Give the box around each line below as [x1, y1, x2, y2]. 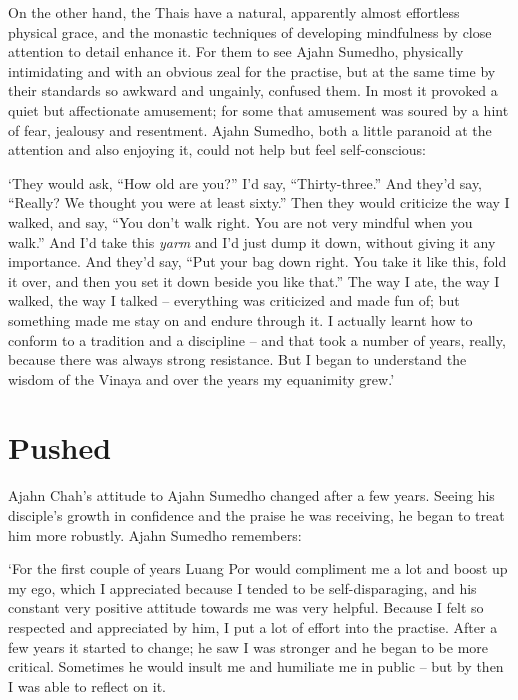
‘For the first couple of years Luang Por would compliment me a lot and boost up [8, 558, 508, 579]
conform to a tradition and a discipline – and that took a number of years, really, [8, 329, 506, 350]
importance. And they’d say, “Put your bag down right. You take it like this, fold [8, 251, 507, 272]
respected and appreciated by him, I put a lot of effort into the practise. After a [8, 616, 498, 637]
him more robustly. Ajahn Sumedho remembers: [8, 524, 302, 545]
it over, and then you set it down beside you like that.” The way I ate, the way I [8, 270, 500, 291]
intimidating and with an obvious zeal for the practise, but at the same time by [8, 60, 496, 81]
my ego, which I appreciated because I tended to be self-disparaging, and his [8, 577, 477, 598]
